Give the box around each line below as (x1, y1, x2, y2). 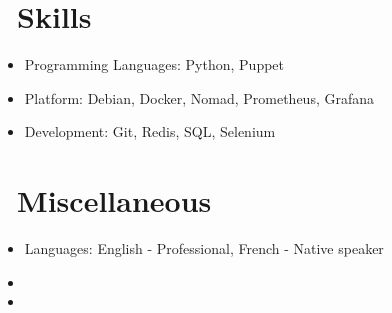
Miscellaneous (17, 180, 212, 221)
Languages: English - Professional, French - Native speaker (24, 238, 384, 259)
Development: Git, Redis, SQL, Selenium (24, 121, 276, 142)
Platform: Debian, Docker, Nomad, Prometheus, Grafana (24, 87, 374, 108)
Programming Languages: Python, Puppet (24, 54, 285, 75)
